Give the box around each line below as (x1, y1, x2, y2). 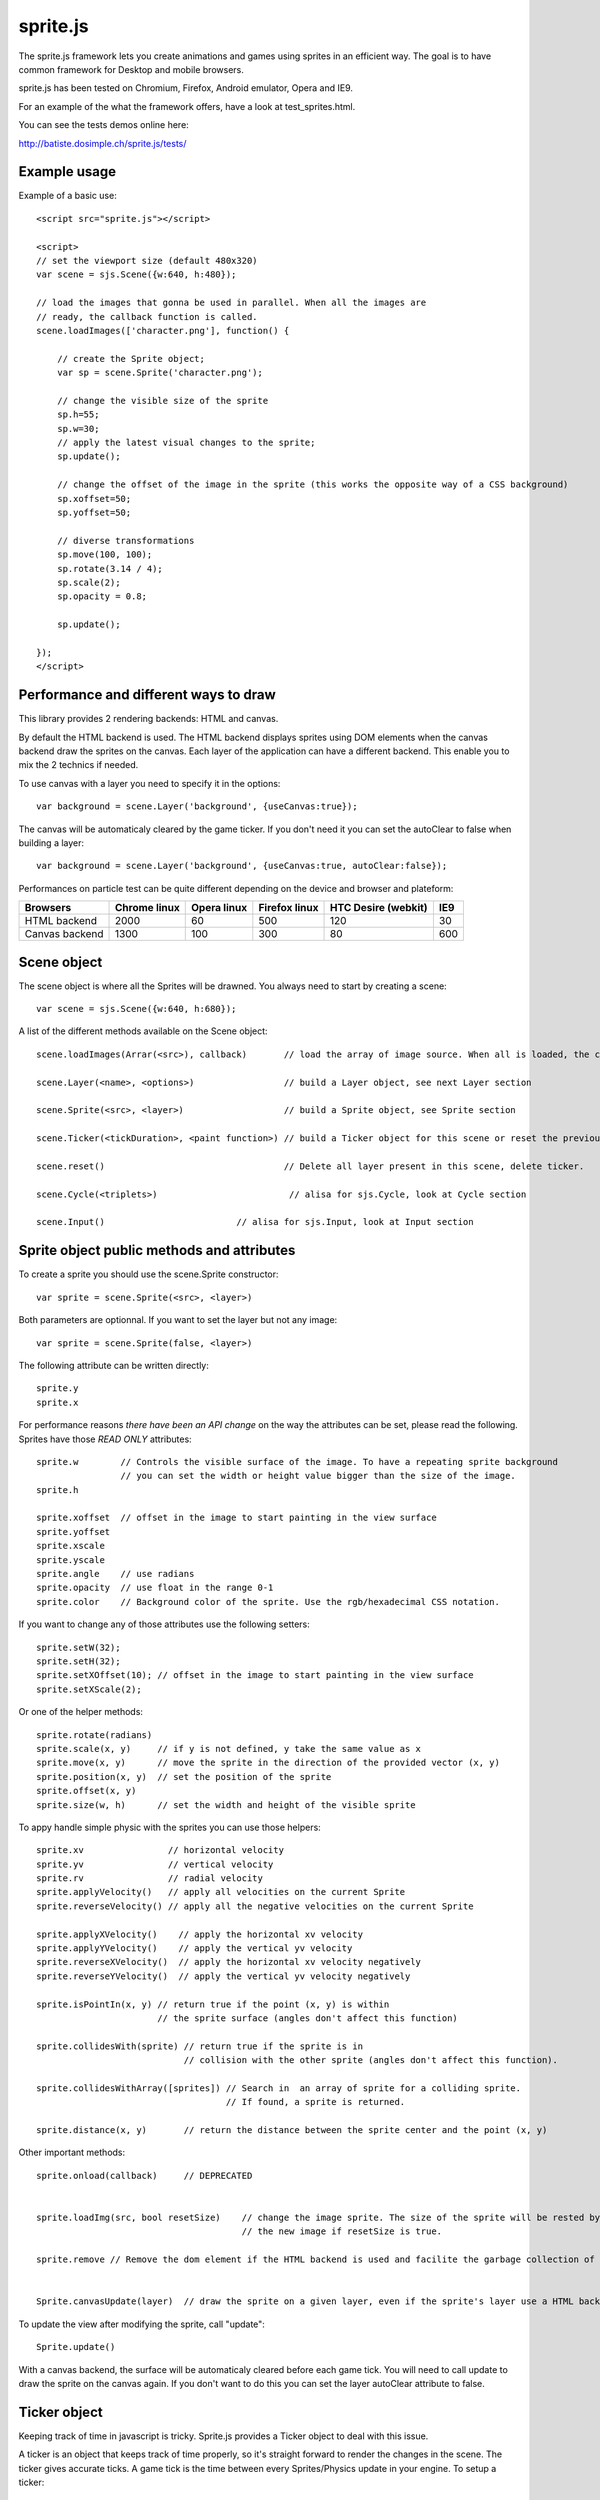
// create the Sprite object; (56, 353, 205, 364)
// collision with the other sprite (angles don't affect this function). (183, 2055, 559, 2066)
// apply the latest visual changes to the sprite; (56, 437, 316, 449)
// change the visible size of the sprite (56, 395, 269, 406)
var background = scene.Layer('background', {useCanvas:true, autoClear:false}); (36, 860, 448, 872)
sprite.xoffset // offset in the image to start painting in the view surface (36, 1512, 437, 1524)
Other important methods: (18, 2146, 126, 2159)
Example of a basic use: (18, 190, 117, 202)
